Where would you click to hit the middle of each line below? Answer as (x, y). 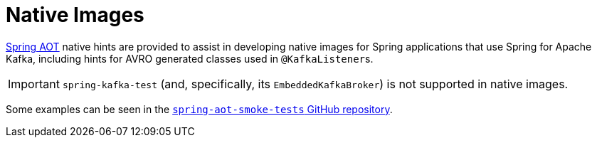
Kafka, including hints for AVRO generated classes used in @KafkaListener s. (190, 58)
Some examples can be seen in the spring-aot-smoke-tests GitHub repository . (199, 109)
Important (34, 84)
